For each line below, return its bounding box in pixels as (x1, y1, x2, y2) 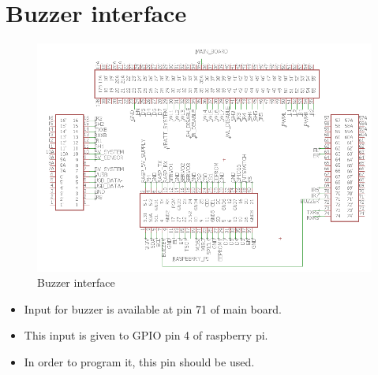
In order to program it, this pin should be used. (24, 353, 255, 369)
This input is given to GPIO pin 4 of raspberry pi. (24, 327, 268, 343)
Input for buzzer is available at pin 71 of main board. (24, 300, 282, 317)
